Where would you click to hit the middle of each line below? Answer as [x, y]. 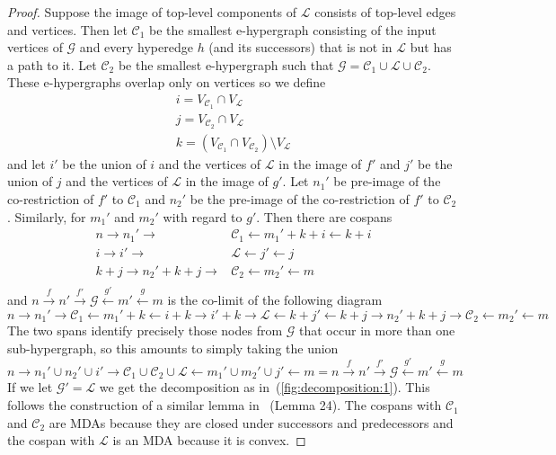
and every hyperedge [136, 47]
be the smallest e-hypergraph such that [226, 64]
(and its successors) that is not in [300, 47]
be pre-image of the [387, 181]
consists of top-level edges [385, 12]
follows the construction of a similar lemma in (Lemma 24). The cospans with [225, 405]
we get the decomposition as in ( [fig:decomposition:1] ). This [265, 387]
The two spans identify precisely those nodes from [145, 330]
